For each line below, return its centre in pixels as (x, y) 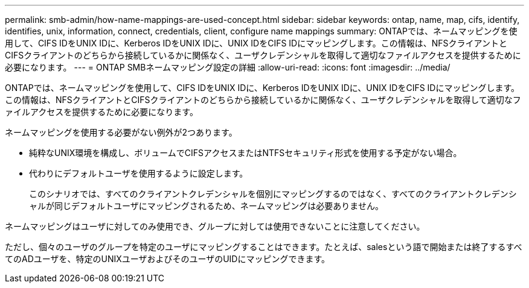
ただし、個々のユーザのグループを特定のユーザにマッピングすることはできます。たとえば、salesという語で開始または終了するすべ (264, 247)
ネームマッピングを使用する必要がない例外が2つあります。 (121, 132)
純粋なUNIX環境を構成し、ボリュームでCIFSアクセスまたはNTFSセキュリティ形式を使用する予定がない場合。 (245, 153)
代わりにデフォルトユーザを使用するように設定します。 (139, 173)
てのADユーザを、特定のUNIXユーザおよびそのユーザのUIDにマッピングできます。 (168, 259)
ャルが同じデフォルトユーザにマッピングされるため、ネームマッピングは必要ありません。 (206, 206)
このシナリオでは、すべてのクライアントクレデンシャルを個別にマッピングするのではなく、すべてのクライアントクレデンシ (273, 194)
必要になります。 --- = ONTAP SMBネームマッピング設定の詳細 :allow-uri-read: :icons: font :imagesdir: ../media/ (228, 67)
